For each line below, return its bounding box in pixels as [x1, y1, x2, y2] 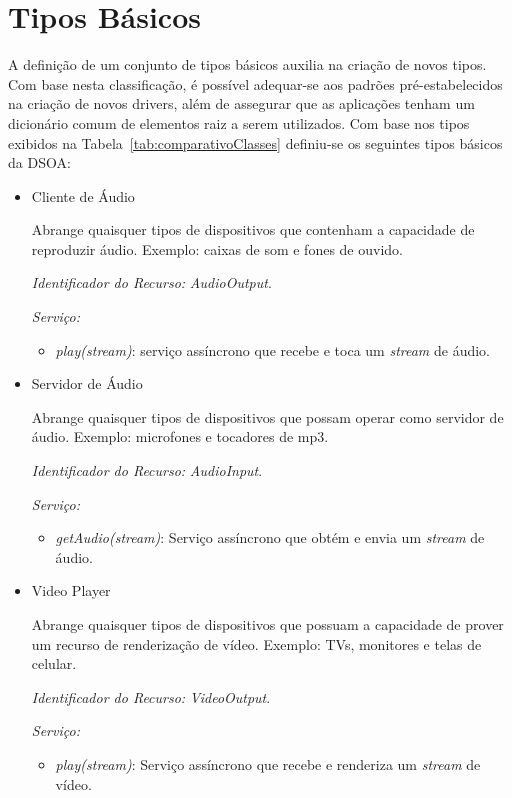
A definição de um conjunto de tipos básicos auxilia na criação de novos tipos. [8, 54, 487, 75]
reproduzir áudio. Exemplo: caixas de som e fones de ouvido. [31, 238, 403, 259]
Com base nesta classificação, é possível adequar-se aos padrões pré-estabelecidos [8, 73, 503, 94]
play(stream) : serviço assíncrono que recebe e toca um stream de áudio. [55, 339, 490, 360]
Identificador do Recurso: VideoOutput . [31, 686, 271, 707]
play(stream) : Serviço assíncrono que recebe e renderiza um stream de [55, 753, 481, 774]
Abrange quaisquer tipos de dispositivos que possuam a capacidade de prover [31, 614, 504, 634]
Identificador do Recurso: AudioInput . [31, 460, 263, 481]
